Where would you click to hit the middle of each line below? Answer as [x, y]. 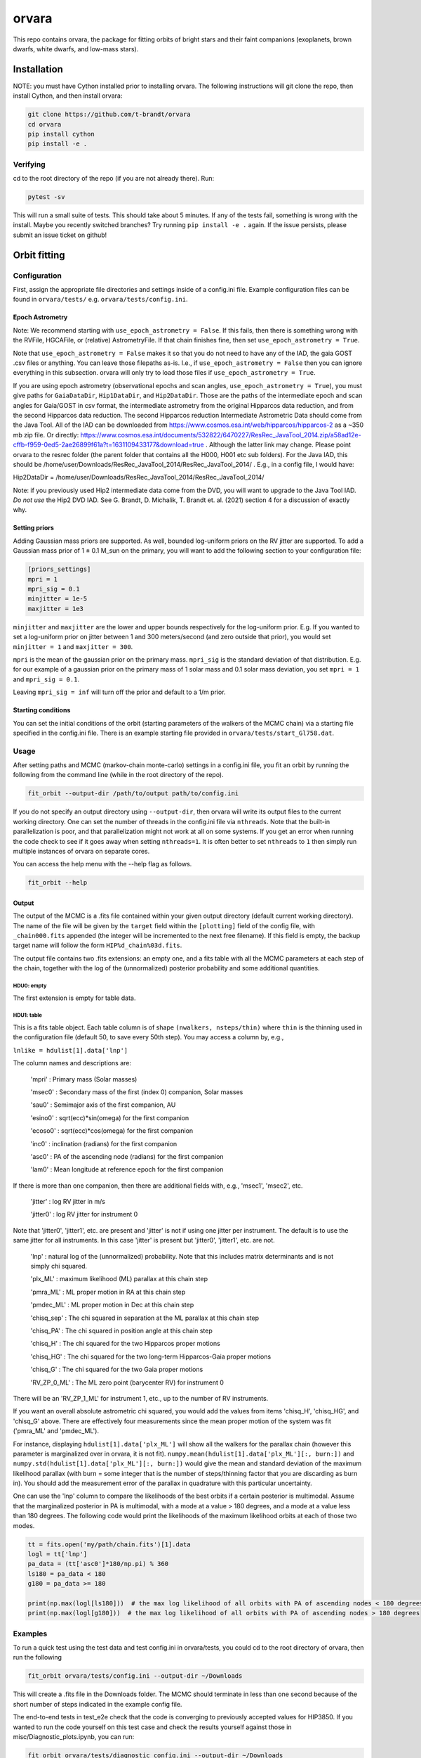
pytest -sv [46, 197]
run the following [38, 1657]
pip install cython [61, 134]
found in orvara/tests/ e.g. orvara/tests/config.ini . [101, 300]
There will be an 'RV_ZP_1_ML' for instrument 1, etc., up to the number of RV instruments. [141, 1398]
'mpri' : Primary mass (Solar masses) [84, 1079]
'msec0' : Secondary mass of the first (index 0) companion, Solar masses [137, 1092]
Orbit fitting [39, 255]
